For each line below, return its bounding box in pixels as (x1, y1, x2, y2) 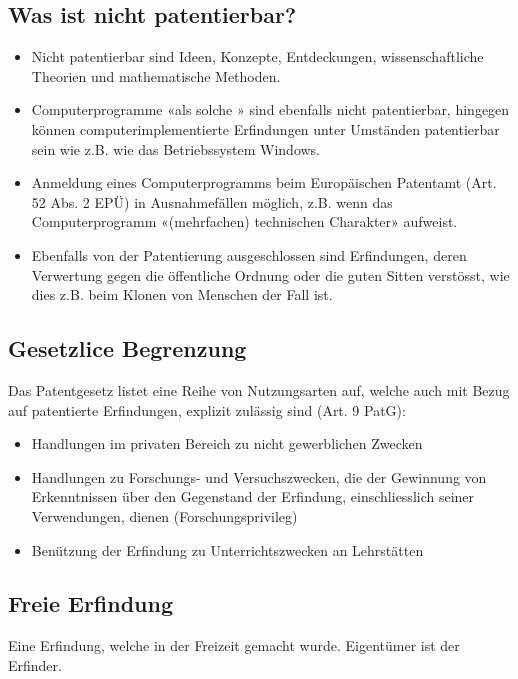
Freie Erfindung (8, 588, 174, 619)
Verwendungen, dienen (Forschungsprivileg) (31, 505, 298, 526)
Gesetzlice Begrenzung (8, 333, 247, 364)
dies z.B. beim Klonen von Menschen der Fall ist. (31, 284, 333, 305)
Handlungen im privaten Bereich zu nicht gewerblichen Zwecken (31, 433, 423, 454)
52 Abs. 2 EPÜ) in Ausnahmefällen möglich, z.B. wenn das (31, 191, 393, 212)
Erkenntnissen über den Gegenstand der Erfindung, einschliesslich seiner (31, 486, 475, 507)
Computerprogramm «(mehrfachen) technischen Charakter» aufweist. (31, 211, 458, 232)
